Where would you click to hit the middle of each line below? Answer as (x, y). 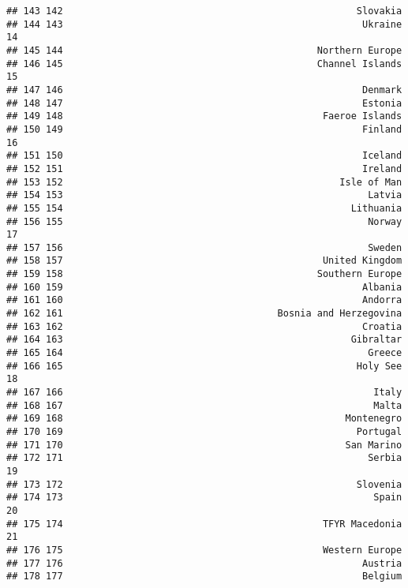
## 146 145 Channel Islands (204, 64)
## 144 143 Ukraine (204, 24)
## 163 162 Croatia (204, 326)
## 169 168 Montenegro (204, 419)
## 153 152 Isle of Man (204, 182)
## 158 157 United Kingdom (204, 261)
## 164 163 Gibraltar (204, 340)
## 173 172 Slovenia (204, 484)
